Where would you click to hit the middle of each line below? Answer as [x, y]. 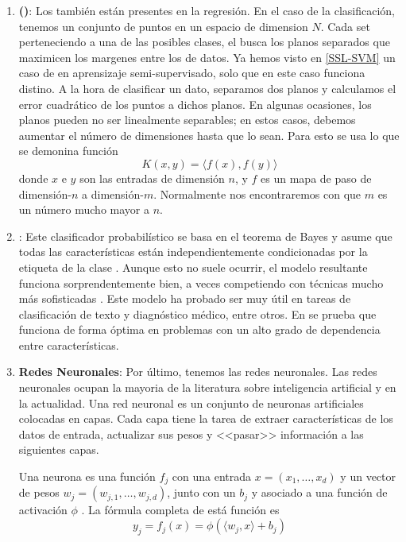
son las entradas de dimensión [152, 178]
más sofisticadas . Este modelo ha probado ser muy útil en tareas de [185, 298]
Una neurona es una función [87, 476]
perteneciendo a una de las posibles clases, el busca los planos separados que [204, 42]
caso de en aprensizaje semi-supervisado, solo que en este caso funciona [192, 73]
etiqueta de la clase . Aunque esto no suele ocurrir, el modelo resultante [193, 267]
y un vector [368, 476]
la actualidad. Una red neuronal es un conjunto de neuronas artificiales [191, 403]
